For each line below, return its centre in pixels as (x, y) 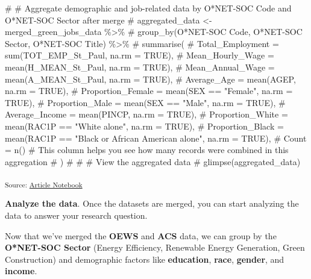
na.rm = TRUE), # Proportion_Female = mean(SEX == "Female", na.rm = (149, 91)
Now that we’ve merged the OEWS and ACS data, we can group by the (141, 235)
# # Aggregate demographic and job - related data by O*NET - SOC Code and (148, 8)
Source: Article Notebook (44, 185)
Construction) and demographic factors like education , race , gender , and (145, 259)
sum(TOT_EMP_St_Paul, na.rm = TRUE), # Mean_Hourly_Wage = (140, 55)
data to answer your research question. (76, 215)
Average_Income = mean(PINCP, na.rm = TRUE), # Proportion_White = (146, 114)
